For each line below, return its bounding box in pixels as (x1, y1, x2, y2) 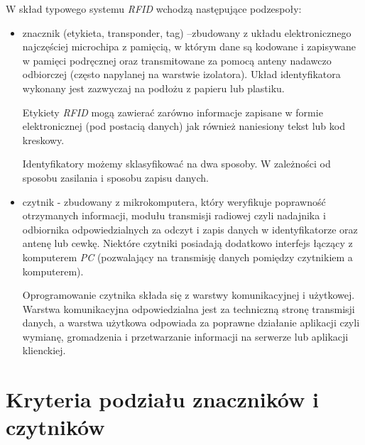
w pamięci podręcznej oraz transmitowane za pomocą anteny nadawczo (22, 53, 332, 67)
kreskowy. (22, 132, 65, 147)
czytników (6, 412, 105, 441)
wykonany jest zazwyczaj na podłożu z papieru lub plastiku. (22, 80, 285, 95)
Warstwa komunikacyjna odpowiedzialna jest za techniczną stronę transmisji (22, 301, 355, 316)
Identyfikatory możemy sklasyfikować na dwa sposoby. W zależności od (22, 156, 331, 171)
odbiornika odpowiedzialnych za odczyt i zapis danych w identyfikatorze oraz (22, 221, 358, 236)
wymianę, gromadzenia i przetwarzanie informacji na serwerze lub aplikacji (22, 329, 349, 344)
